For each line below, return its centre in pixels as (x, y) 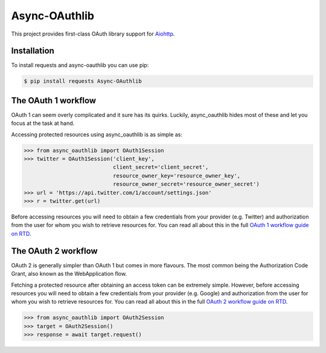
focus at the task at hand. (43, 123)
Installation (33, 51)
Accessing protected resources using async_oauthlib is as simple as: (97, 134)
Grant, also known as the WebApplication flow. (69, 274)
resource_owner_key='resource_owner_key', (177, 176)
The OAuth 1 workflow (54, 100)
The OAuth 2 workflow (54, 251)
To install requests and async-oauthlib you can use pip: (80, 65)
